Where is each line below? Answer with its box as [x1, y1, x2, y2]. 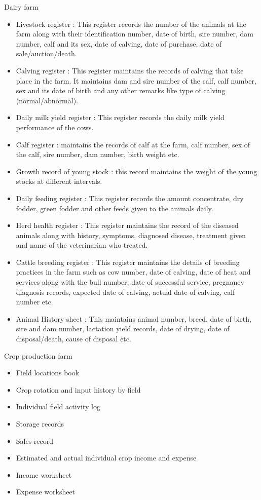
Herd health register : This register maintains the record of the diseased [16, 220, 239, 230]
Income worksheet [16, 469, 72, 480]
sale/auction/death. [16, 48, 77, 59]
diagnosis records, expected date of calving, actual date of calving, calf [16, 286, 235, 297]
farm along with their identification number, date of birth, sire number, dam [16, 28, 253, 39]
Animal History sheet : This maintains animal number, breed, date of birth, [16, 313, 251, 324]
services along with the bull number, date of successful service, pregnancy [16, 277, 244, 287]
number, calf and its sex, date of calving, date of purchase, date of [16, 38, 222, 49]
